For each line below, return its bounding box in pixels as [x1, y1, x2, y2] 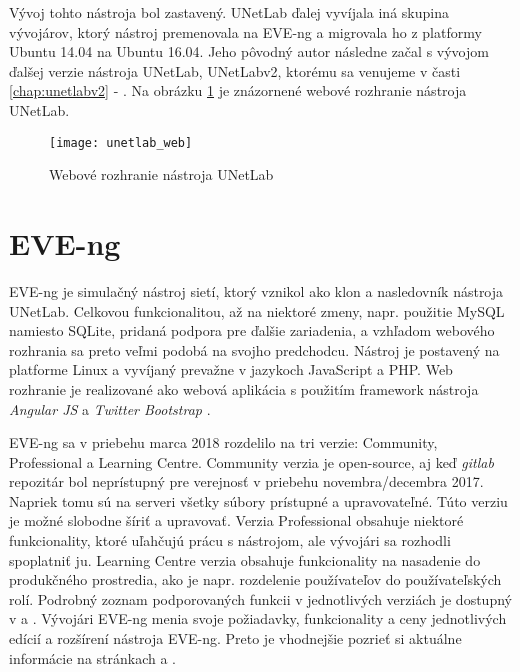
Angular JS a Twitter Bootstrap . [9, 398, 211, 419]
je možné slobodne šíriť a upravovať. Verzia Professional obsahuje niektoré [9, 510, 464, 531]
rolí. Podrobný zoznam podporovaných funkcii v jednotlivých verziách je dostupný [9, 588, 512, 609]
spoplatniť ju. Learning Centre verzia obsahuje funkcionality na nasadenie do [9, 549, 481, 570]
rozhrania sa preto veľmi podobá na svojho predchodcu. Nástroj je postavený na [9, 339, 500, 360]
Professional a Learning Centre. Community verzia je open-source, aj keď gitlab [9, 451, 494, 472]
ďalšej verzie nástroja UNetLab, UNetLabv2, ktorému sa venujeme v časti [9, 60, 461, 81]
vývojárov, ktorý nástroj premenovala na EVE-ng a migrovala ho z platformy [9, 21, 482, 42]
